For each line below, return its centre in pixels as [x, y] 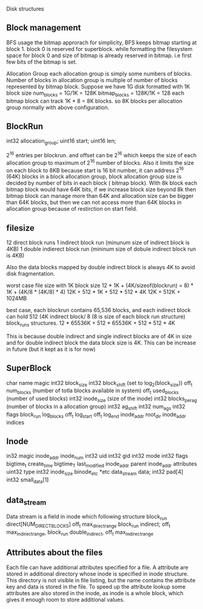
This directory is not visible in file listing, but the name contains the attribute [101, 580]
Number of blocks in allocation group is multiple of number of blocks [92, 80]
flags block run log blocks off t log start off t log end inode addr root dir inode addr [96, 415]
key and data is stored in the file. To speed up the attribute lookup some [96, 587]
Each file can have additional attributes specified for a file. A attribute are [98, 567]
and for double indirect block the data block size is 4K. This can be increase [101, 342]
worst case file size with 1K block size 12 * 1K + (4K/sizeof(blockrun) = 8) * [100, 285]
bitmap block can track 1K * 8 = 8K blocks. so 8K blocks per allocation [95, 101]
